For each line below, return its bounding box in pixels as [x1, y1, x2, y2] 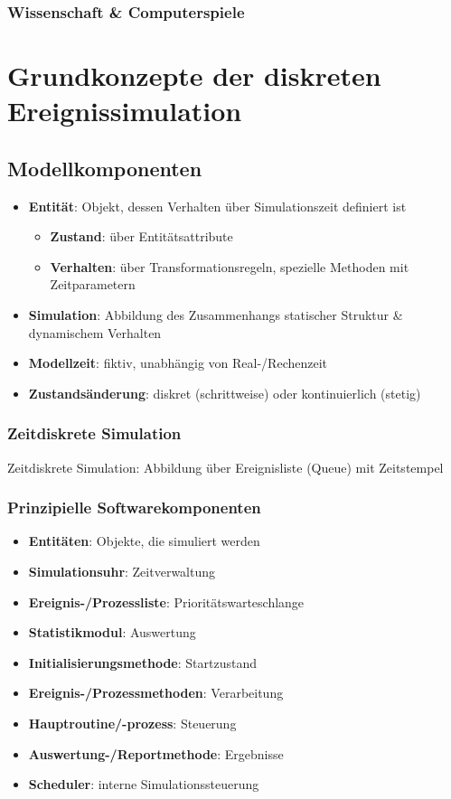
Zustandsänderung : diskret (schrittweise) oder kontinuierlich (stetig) [28, 383, 421, 402]
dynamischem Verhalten [28, 323, 162, 342]
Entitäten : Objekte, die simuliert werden [28, 531, 260, 550]
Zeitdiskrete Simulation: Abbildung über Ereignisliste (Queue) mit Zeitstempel [7, 457, 444, 476]
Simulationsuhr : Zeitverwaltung [28, 561, 216, 580]
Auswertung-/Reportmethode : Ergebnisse [28, 744, 284, 763]
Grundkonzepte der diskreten [7, 57, 381, 94]
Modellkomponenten [7, 154, 202, 182]
